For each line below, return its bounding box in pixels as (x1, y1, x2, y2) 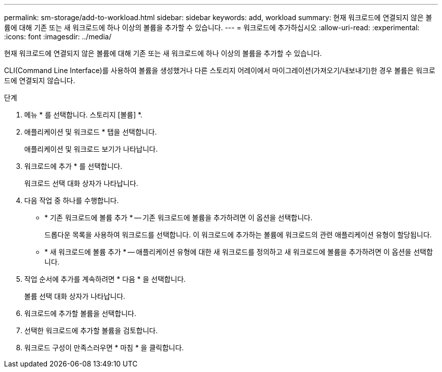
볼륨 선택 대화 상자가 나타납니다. (24, 292, 126, 300)
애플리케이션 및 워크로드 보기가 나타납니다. (24, 145, 158, 153)
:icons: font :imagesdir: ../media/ (4, 32, 112, 41)
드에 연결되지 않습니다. (4, 76, 75, 85)
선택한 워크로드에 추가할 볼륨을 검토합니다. (24, 326, 158, 335)
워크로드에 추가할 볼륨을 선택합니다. (24, 309, 136, 318)
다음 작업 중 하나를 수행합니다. (24, 196, 119, 205)
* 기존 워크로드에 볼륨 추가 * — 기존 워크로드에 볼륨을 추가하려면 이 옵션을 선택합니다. (44, 213, 313, 222)
